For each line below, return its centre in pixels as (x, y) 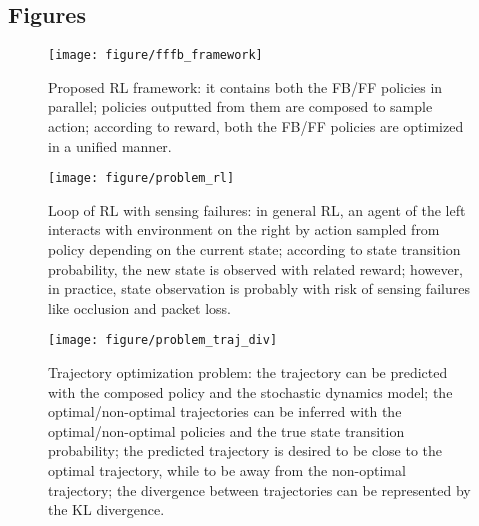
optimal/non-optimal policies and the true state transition (226, 430)
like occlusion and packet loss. (139, 307)
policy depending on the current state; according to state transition (254, 249)
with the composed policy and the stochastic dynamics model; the (250, 391)
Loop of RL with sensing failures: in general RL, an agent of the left (257, 209)
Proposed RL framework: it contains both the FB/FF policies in (245, 86)
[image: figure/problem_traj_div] (163, 340)
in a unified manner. (110, 145)
